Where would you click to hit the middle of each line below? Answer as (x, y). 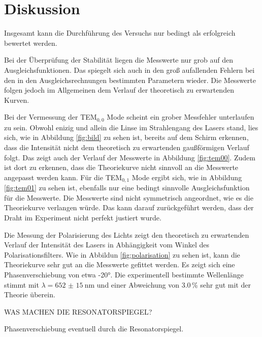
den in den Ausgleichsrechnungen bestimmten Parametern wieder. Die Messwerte (130, 80)
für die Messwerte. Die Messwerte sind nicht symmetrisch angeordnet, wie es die (129, 197)
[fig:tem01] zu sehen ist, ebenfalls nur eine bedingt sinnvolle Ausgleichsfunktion (127, 188)
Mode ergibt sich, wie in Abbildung (187, 177)
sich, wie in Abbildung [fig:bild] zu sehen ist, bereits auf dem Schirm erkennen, (126, 137)
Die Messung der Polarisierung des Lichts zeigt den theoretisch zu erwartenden (127, 234)
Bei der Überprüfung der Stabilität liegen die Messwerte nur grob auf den (119, 60)
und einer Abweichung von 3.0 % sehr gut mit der (174, 284)
